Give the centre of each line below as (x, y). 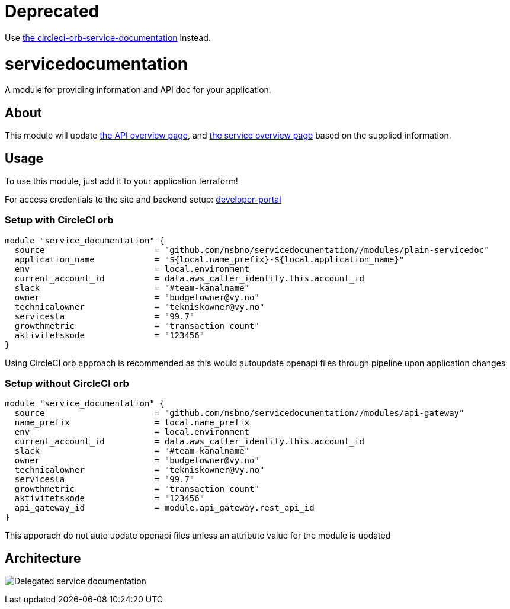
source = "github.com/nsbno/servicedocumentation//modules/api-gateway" (239, 413)
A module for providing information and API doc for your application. (138, 90)
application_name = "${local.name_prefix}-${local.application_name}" (209, 259)
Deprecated (52, 11)
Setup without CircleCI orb (67, 384)
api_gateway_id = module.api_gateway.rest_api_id (164, 508)
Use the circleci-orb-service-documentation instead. (108, 37)
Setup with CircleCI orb (59, 220)
